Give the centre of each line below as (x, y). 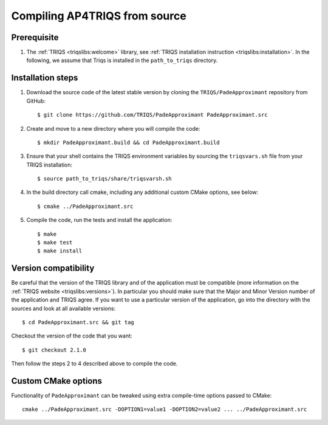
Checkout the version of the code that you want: (72, 336)
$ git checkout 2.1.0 (54, 350)
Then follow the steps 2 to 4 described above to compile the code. (94, 364)
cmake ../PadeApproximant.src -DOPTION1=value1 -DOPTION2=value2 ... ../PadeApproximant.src (165, 409)
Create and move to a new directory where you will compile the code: (113, 128)
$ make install (60, 251)
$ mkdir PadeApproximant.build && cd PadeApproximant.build (128, 142)
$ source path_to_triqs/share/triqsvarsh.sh (105, 179)
